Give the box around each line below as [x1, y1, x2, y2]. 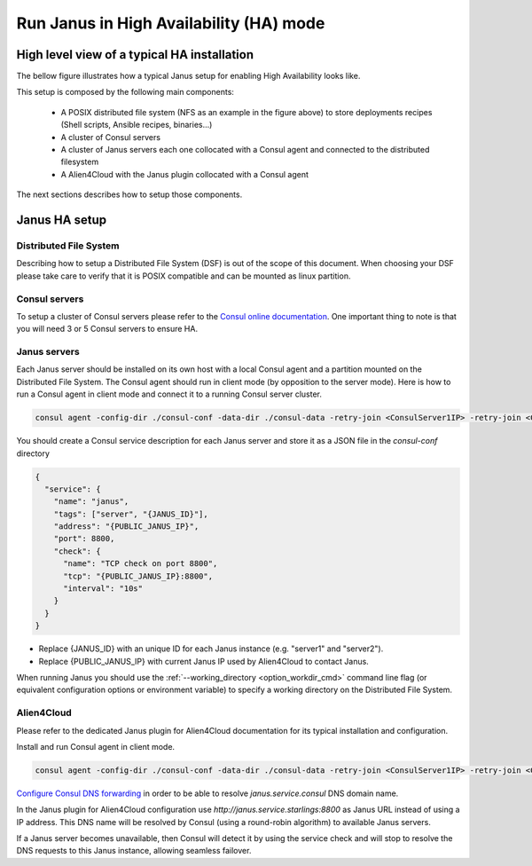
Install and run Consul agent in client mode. [16, 741, 176, 752]
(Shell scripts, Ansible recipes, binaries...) [60, 120, 213, 130]
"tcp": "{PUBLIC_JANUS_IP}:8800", [63, 571, 213, 581]
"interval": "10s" [63, 584, 144, 594]
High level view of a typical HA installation [16, 47, 254, 62]
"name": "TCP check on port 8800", [63, 559, 218, 569]
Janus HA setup [16, 213, 106, 227]
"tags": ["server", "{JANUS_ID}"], [53, 508, 208, 519]
